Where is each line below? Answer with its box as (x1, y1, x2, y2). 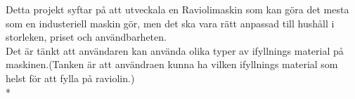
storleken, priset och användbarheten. (6, 29, 167, 44)
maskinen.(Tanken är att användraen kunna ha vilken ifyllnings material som (6, 57, 338, 72)
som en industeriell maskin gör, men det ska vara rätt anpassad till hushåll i (6, 15, 335, 30)
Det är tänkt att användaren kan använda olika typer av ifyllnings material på (6, 43, 344, 58)
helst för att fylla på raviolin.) (6, 70, 135, 85)
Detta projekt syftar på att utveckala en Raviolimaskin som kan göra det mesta (6, 2, 349, 16)
